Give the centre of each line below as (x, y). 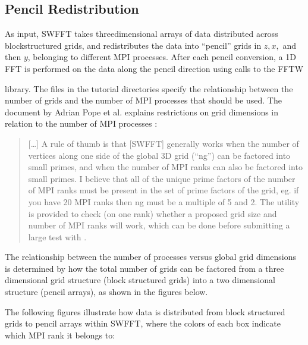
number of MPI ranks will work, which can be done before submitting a (159, 225)
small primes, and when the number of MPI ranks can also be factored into (165, 167)
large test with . (57, 236)
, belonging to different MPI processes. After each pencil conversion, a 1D (162, 57)
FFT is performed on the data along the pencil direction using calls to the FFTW (154, 68)
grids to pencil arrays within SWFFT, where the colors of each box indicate (143, 323)
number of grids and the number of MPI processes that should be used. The (143, 100)
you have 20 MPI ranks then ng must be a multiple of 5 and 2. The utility (164, 201)
